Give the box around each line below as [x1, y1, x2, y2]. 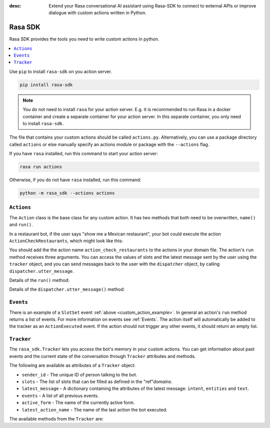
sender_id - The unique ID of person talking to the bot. [21, 371, 137, 377]
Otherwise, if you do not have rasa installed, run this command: [9, 177, 141, 183]
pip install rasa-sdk [19, 82, 73, 88]
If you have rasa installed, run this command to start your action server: [9, 151, 158, 157]
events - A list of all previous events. [21, 392, 99, 398]
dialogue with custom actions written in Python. [48, 10, 147, 16]
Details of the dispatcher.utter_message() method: [9, 286, 125, 292]
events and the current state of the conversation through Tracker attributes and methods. [9, 353, 196, 359]
